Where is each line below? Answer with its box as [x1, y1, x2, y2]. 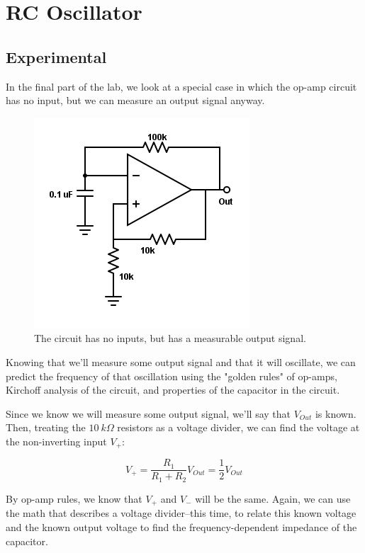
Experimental [6, 45, 107, 67]
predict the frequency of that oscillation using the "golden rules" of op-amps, [6, 368, 337, 383]
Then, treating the [6, 420, 86, 435]
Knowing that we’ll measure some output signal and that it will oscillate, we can [6, 354, 356, 369]
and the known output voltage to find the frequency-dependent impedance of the [6, 519, 357, 534]
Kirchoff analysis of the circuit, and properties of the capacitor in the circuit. [6, 382, 340, 397]
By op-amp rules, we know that [6, 491, 142, 506]
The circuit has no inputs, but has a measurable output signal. [34, 331, 306, 346]
